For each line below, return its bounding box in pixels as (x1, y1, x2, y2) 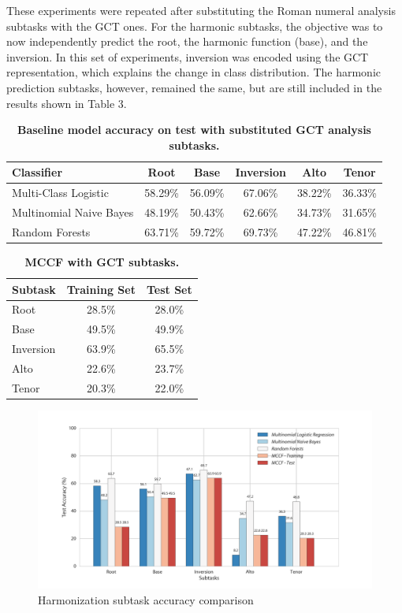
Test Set (146, 280, 192, 297)
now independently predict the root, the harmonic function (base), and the (6, 33, 368, 50)
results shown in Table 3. (6, 95, 127, 111)
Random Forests (12, 223, 91, 240)
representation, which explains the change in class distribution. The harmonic (6, 64, 382, 80)
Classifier (12, 164, 63, 180)
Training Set (66, 280, 136, 297)
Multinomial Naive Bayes (12, 204, 134, 221)
